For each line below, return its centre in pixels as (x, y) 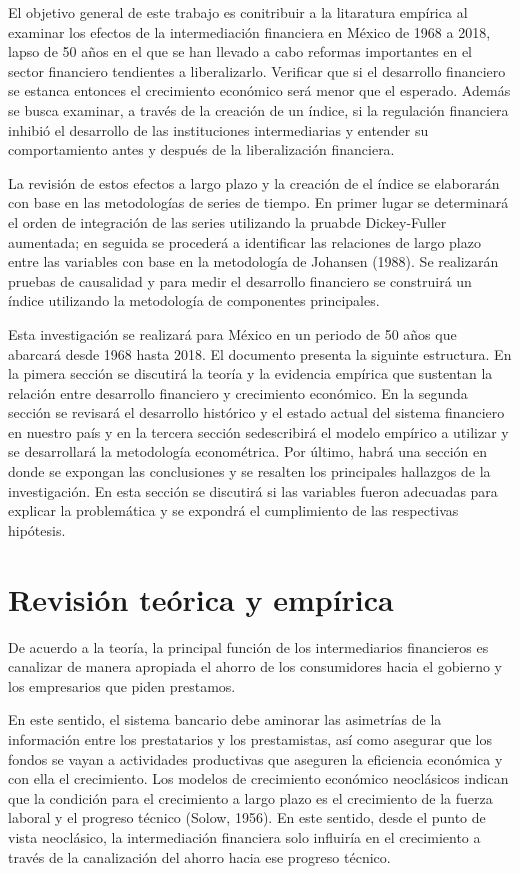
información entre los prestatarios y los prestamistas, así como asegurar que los (250, 738)
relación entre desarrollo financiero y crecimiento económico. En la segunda (238, 392)
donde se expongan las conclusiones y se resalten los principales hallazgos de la (249, 471)
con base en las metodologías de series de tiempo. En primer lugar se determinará (258, 202)
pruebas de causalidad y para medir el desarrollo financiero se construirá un (240, 280)
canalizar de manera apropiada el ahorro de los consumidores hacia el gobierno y (255, 666)
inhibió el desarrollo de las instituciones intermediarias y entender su (218, 129)
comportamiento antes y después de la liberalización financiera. (201, 149)
